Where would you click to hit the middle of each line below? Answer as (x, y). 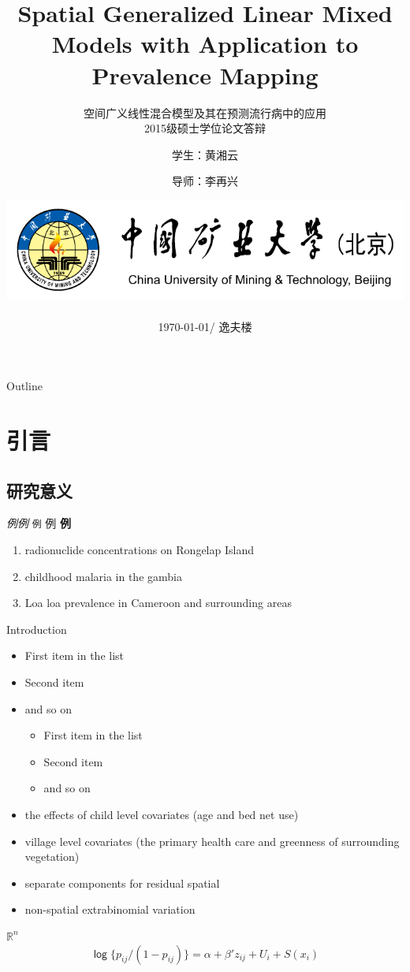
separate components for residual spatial (122, 883)
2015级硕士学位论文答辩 (205, 128)
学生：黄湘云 (205, 154)
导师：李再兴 (205, 181)
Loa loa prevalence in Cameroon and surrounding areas (158, 603)
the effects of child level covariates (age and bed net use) (162, 814)
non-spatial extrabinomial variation (110, 909)
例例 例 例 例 (39, 523)
